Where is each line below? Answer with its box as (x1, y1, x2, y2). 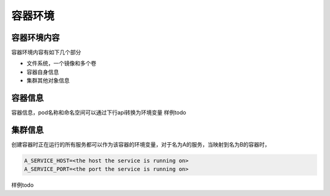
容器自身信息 (26, 68, 59, 76)
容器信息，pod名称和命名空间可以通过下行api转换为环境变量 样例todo (11, 109, 186, 116)
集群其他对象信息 (26, 77, 70, 84)
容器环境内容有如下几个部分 (11, 49, 81, 56)
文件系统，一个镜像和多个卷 (26, 60, 97, 67)
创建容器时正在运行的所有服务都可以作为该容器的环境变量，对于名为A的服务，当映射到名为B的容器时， (11, 141, 270, 148)
